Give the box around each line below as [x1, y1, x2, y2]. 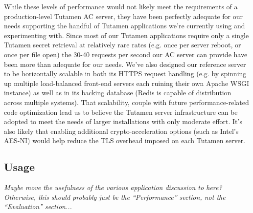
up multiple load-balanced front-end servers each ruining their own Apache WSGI [4, 78, 249, 88]
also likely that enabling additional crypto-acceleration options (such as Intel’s [4, 126, 239, 136]
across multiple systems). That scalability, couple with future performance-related [4, 97, 249, 107]
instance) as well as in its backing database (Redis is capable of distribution [4, 87, 231, 98]
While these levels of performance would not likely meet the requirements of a [4, 1, 238, 11]
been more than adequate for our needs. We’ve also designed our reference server [4, 59, 246, 69]
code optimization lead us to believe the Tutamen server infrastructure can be [4, 106, 238, 117]
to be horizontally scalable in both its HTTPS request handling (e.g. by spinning [4, 68, 247, 79]
